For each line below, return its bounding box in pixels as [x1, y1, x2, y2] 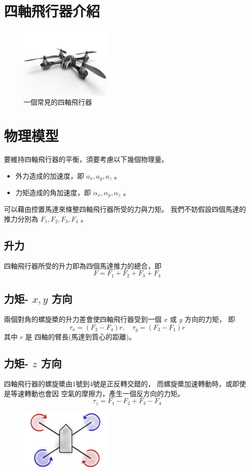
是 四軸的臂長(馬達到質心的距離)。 [25, 332, 136, 342]
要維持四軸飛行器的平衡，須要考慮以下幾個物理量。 [4, 154, 168, 164]
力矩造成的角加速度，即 [15, 187, 91, 197]
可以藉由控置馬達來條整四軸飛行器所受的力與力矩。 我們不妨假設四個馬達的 [4, 204, 246, 214]
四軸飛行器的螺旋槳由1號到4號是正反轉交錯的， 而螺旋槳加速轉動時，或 [4, 378, 232, 388]
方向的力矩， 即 [184, 314, 235, 324]
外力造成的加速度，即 [15, 170, 84, 180]
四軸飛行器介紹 [4, 1, 100, 21]
